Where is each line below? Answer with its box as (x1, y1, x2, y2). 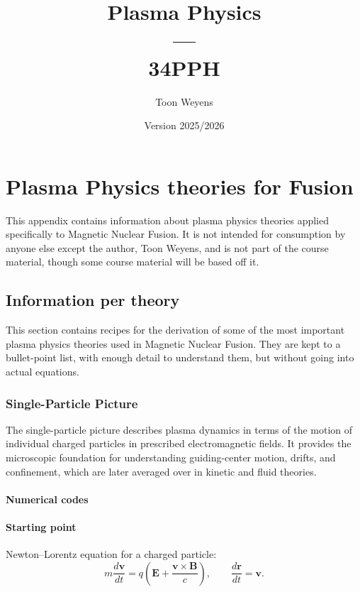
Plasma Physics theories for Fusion (6, 171, 354, 200)
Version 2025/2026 (144, 118, 225, 133)
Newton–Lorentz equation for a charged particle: (6, 547, 217, 561)
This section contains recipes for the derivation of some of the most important (6, 322, 345, 337)
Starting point (6, 519, 77, 534)
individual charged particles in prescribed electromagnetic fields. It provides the (6, 436, 351, 451)
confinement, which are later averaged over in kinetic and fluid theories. (6, 464, 317, 478)
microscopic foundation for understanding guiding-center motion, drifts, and (6, 449, 336, 464)
